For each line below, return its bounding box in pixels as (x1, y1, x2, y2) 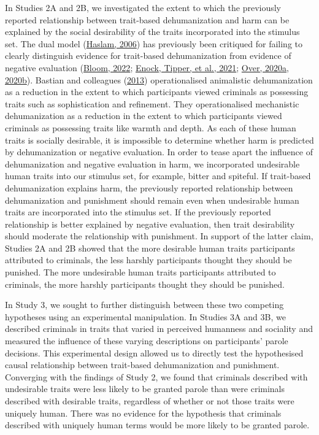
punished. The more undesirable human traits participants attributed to (5, 266, 276, 279)
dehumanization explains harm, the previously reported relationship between (5, 181, 293, 194)
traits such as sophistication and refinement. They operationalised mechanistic (5, 97, 299, 110)
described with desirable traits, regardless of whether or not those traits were (5, 395, 294, 407)
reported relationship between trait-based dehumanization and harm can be (5, 13, 290, 26)
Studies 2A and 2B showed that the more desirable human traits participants (5, 241, 295, 254)
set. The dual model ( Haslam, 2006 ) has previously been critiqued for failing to (5, 37, 303, 50)
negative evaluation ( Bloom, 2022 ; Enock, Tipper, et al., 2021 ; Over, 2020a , (5, 61, 289, 74)
